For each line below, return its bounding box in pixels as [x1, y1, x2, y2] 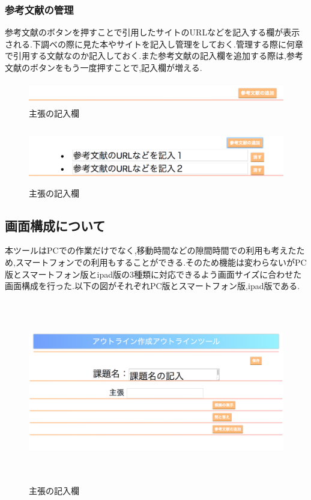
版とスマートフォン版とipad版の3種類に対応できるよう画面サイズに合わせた [5, 267, 302, 280]
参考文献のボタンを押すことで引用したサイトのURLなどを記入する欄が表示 [5, 26, 300, 38]
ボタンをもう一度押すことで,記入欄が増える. [29, 61, 202, 73]
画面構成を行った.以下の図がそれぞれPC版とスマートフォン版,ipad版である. [5, 279, 300, 292]
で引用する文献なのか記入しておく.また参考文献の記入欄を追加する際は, [5, 49, 286, 62]
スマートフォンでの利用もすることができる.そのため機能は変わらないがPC [15, 256, 307, 269]
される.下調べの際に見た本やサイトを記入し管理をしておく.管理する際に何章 [5, 37, 303, 50]
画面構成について [5, 216, 106, 234]
